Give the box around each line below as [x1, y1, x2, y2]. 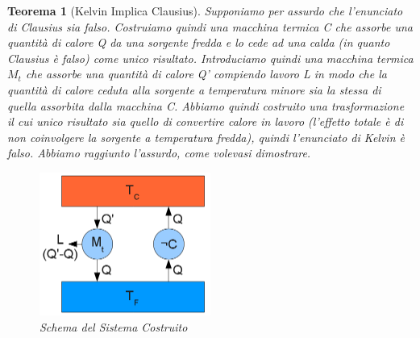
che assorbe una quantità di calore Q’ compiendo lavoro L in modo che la [25, 65, 387, 82]
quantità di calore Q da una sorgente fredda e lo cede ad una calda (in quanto [7, 34, 390, 51]
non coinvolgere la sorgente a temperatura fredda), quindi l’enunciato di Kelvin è [7, 128, 405, 145]
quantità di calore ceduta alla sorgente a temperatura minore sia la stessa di [7, 81, 381, 98]
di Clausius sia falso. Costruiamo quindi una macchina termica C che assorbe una [7, 18, 413, 35]
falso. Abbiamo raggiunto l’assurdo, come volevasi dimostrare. [7, 144, 311, 161]
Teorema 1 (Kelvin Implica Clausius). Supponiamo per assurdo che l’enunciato [7, 2, 403, 19]
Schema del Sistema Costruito [40, 319, 188, 336]
